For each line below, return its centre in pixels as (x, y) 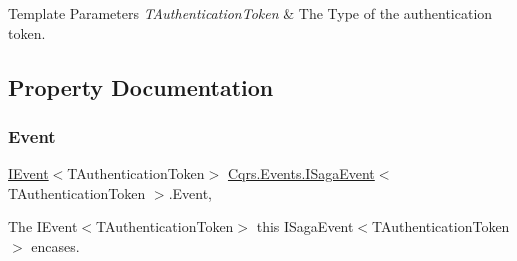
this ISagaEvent (305, 226)
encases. (55, 245)
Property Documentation (141, 86)
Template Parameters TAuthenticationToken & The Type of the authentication (250, 13)
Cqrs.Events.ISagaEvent (301, 173)
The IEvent (43, 226)
